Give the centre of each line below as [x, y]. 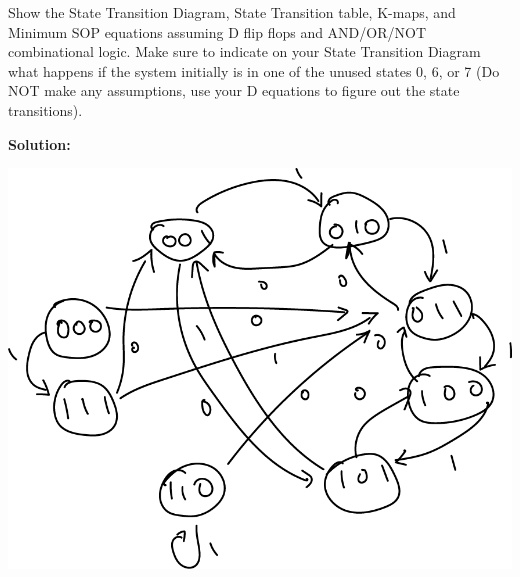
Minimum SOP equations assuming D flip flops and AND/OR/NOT [217, 31]
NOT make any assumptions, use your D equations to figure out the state [234, 90]
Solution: [39, 143]
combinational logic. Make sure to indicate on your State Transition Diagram [244, 51]
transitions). [45, 109]
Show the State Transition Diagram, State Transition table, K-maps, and [232, 12]
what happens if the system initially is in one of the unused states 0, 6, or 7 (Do [254, 70]
